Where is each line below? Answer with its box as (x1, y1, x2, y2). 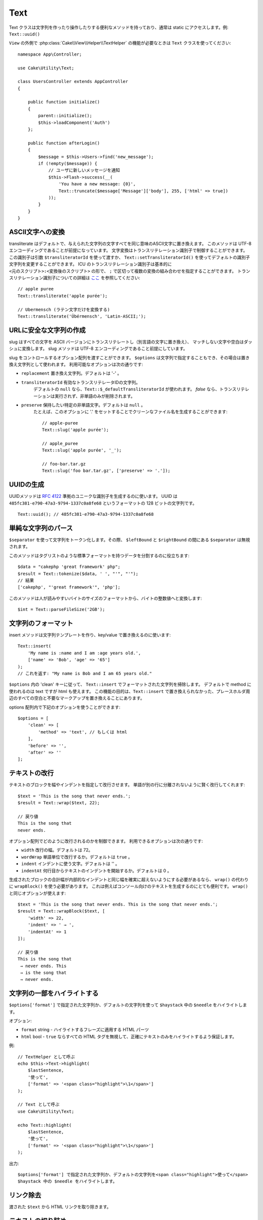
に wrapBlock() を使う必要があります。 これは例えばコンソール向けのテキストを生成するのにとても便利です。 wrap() (9, 883, 248, 889)
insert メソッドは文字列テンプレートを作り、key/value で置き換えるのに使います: (9, 632, 171, 638)
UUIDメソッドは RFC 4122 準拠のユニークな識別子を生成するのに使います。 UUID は (9, 493, 178, 499)
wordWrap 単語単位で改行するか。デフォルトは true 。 (21, 854, 132, 860)
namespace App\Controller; (18, 51, 82, 57)
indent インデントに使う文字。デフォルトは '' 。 (21, 861, 120, 867)
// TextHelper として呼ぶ (18, 1054, 75, 1059)
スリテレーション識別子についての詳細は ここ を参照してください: (9, 275, 141, 281)
